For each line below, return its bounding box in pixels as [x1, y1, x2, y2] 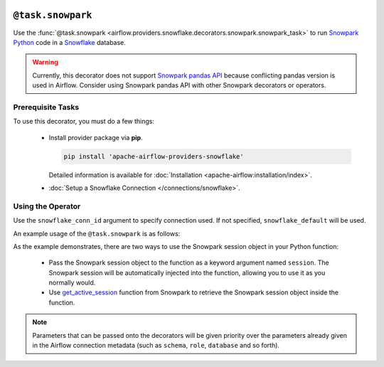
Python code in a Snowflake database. [13, 38, 126, 46]
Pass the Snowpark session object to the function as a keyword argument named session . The [48, 258, 330, 267]
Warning [32, 58, 58, 67]
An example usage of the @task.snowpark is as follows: [13, 229, 181, 238]
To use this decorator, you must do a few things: [13, 117, 155, 126]
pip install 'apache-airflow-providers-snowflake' [63, 152, 245, 160]
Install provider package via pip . [48, 133, 143, 142]
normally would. [48, 278, 96, 287]
